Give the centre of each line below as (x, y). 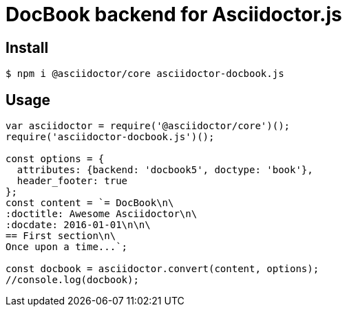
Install (27, 47)
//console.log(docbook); (72, 280)
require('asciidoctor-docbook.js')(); (110, 137)
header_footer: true (72, 181)
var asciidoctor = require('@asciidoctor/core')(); (148, 126)
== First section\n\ (61, 236)
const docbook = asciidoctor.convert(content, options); (162, 269)
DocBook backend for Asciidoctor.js (174, 14)
